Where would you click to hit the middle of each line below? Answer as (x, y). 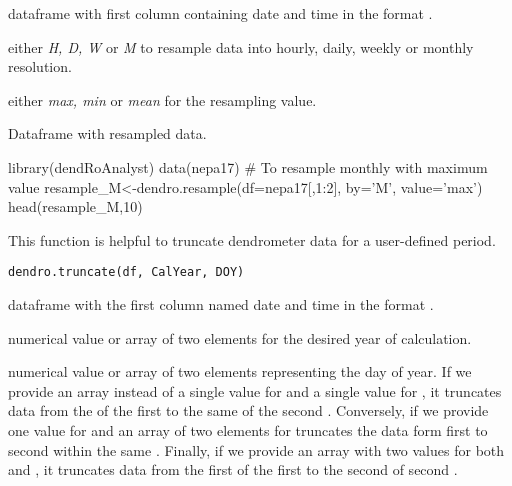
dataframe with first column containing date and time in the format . (220, 13)
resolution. (40, 66)
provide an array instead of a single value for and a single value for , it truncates (255, 390)
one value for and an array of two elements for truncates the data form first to (248, 429)
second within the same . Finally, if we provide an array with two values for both (256, 449)
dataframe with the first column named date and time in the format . (221, 304)
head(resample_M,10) (75, 206)
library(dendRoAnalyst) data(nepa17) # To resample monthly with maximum (248, 166)
